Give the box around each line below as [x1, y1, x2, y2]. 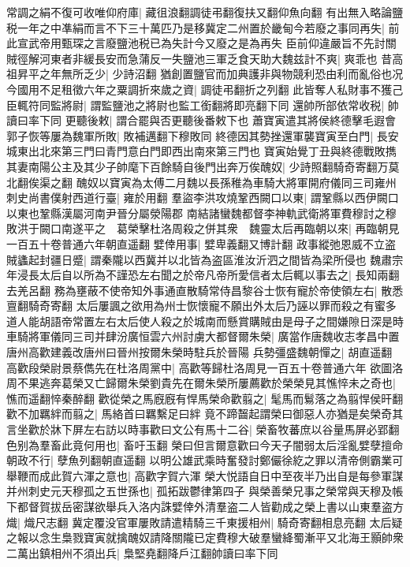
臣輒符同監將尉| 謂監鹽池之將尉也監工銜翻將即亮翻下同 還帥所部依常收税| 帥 [6, 96, 399, 113]
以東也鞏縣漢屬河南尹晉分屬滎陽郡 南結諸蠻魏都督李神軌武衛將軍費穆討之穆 [6, 204, 397, 221]
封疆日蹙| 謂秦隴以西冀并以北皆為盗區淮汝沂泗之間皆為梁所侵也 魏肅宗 [39, 251, 404, 267]
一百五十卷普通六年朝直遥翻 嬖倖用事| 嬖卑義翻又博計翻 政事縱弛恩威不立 [6, 235, 385, 252]
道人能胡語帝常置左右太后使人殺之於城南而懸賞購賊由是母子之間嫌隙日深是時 [6, 312, 404, 329]
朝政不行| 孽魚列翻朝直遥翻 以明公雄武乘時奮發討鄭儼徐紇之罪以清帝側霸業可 [6, 452, 404, 468]
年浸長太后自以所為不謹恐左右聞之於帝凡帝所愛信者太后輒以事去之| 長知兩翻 [6, 267, 400, 283]
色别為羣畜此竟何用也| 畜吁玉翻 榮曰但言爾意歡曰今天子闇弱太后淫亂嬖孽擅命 [6, 436, 404, 453]
